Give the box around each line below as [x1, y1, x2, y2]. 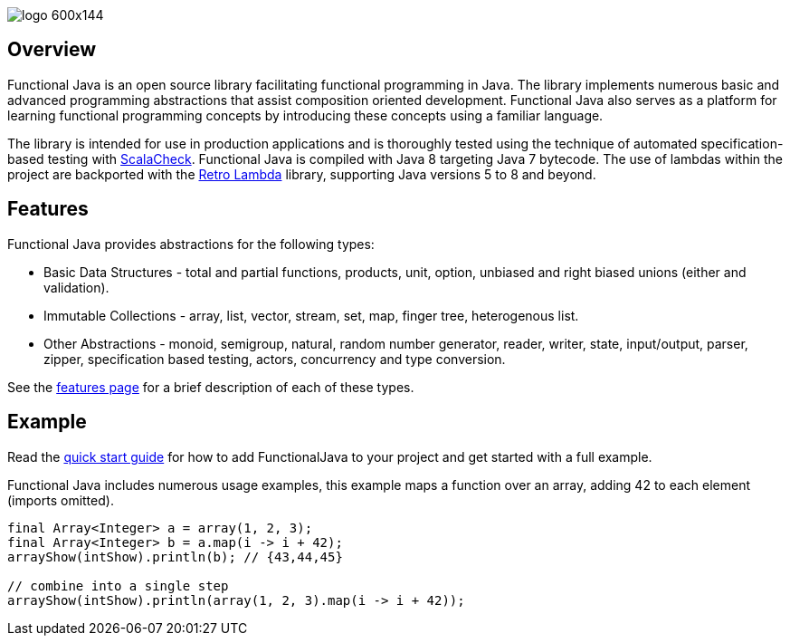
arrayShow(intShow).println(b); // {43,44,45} [7, 549, 343, 564]
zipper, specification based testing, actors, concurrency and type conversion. [43, 350, 506, 367]
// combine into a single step [7, 578, 229, 593]
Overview [7, 38, 97, 62]
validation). [43, 279, 109, 295]
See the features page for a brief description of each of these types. [7, 379, 414, 395]
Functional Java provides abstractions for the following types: [7, 235, 375, 252]
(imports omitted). [7, 492, 114, 508]
